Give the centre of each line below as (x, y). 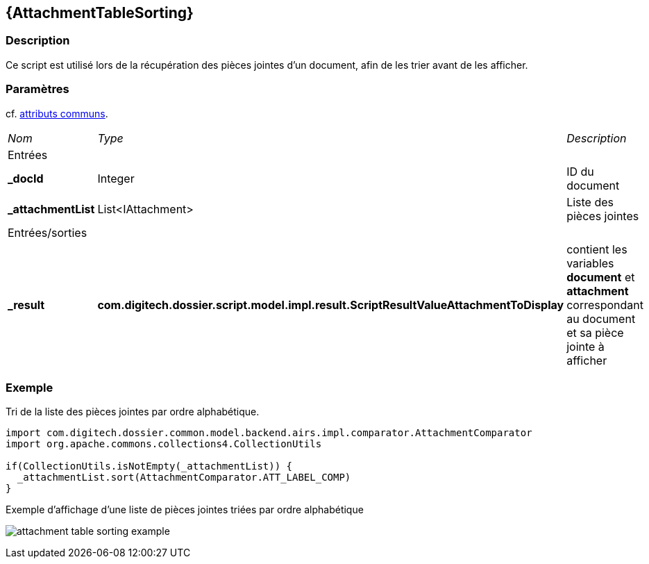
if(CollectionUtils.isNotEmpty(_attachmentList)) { (149, 466)
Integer (116, 178)
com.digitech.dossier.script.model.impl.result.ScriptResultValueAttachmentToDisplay (331, 305)
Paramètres (37, 89)
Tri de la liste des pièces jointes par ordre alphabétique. (133, 412)
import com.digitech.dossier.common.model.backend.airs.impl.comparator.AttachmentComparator (269, 433)
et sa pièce (595, 332)
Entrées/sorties (48, 232)
